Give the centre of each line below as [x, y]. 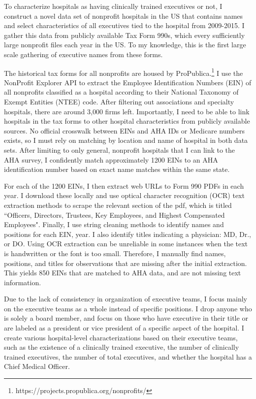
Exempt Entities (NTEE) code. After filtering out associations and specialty [119, 101]
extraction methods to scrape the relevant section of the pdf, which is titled [118, 205]
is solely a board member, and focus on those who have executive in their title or [126, 318]
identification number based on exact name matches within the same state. [117, 169]
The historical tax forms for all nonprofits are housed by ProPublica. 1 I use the [124, 72]
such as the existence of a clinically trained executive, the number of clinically [122, 347]
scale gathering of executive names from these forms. [83, 54]
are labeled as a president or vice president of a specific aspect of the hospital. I [124, 328]
